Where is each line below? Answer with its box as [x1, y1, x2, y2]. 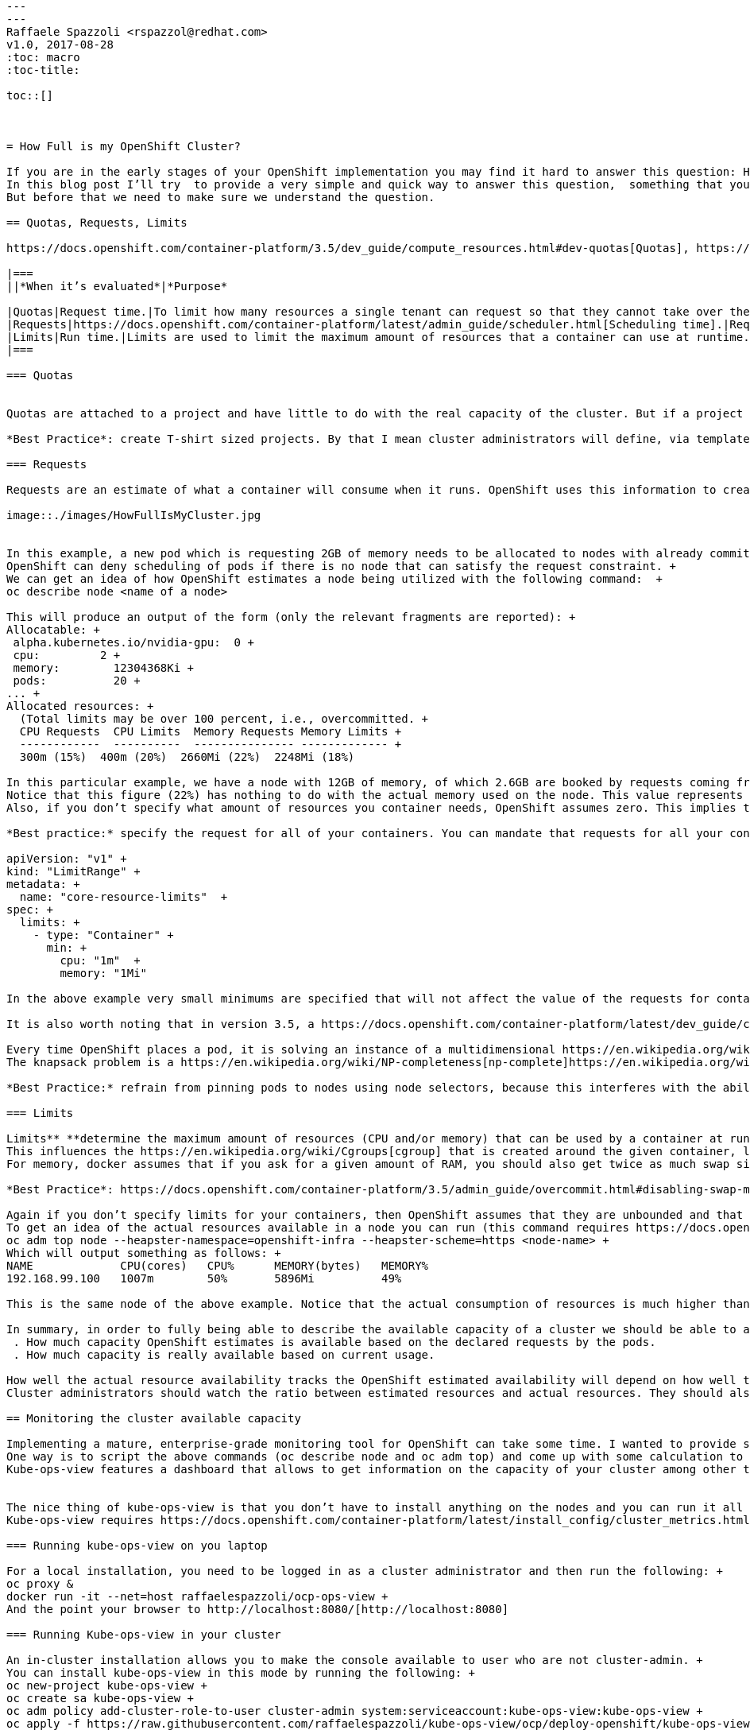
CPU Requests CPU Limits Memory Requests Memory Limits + [19, 725, 402, 738]
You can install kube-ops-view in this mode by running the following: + [6, 1666, 476, 1679]
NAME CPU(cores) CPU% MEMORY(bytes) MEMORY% [6, 1259, 429, 1272]
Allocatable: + [6, 623, 101, 636]
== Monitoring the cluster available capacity [6, 1412, 301, 1425]
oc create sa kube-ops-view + [6, 1692, 195, 1705]
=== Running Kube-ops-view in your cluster [6, 1628, 281, 1641]
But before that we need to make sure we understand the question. [6, 191, 435, 204]
